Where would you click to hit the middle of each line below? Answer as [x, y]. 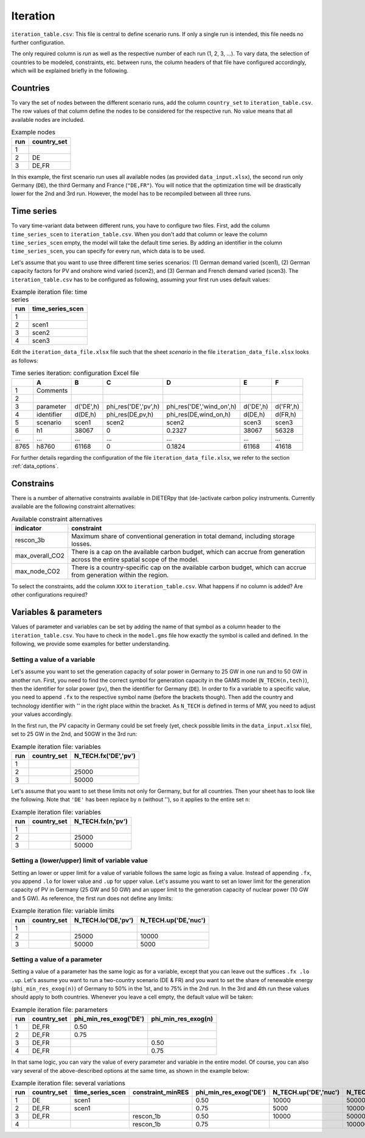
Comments [52, 390]
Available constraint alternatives [57, 519]
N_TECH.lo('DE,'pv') [104, 920]
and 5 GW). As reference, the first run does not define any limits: [92, 898]
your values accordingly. [42, 714]
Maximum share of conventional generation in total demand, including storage [183, 536]
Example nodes [33, 132]
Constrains [33, 483]
